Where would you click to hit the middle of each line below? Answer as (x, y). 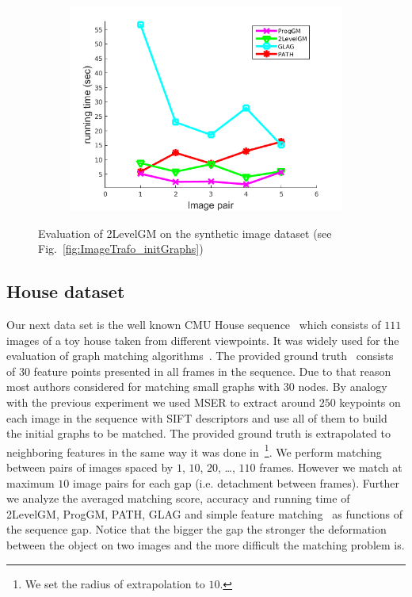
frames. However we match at (331, 467)
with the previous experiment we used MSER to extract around (161, 402)
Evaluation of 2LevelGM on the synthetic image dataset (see (185, 233)
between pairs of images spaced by (90, 467)
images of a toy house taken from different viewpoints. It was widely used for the (203, 340)
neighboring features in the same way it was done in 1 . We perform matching (194, 450)
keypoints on (370, 402)
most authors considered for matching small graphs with (143, 387)
